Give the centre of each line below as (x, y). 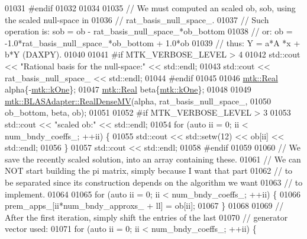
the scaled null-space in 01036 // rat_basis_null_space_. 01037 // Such (137, 19)
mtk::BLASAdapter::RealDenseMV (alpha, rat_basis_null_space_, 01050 (138, 101)
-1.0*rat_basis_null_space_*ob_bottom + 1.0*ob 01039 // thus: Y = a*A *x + (153, 42)
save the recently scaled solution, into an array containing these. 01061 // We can (153, 159)
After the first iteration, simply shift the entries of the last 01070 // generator (146, 217)
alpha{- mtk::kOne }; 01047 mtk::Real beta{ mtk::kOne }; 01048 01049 (128, 89)
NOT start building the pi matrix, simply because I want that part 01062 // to (149, 171)
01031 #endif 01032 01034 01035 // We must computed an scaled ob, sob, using (150, 8)
